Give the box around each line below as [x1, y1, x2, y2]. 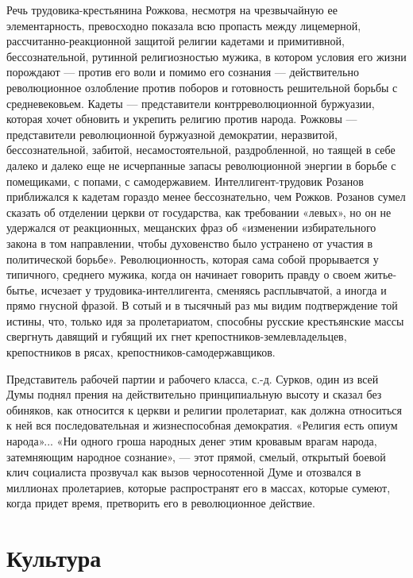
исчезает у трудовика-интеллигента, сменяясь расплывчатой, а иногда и [41, 281, 387, 298]
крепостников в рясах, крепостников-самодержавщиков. [6, 344, 276, 360]
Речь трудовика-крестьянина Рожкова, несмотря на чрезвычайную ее [6, 2, 338, 17]
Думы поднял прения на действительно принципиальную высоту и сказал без [6, 386, 382, 403]
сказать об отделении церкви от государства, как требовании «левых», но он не [6, 203, 392, 220]
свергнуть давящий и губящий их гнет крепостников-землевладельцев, [6, 328, 347, 345]
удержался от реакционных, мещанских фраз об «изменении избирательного [6, 219, 376, 236]
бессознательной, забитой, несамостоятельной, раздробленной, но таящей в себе [6, 141, 396, 158]
